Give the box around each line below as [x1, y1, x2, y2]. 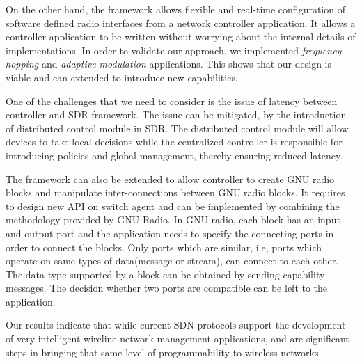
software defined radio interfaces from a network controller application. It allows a [6, 15, 356, 30]
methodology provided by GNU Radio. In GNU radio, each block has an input [6, 212, 340, 227]
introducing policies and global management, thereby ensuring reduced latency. [6, 148, 343, 162]
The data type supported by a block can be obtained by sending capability [6, 267, 325, 281]
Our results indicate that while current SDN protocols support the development [6, 317, 346, 332]
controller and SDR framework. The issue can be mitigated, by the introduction [6, 107, 347, 122]
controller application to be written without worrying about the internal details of [6, 29, 356, 44]
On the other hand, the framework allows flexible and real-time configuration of [6, 2, 345, 16]
